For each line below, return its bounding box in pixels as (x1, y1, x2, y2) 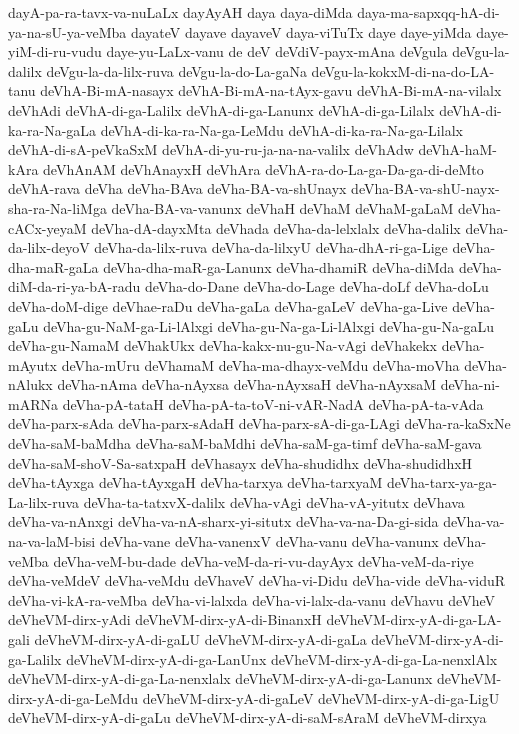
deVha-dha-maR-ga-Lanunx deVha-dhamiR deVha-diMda (103, 256, 455, 277)
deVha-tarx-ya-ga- (386, 472, 498, 493)
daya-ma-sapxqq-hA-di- (357, 2, 500, 22)
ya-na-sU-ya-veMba (8, 21, 127, 42)
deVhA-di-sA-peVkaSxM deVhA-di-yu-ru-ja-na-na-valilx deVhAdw (8, 139, 414, 160)
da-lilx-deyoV (8, 237, 90, 258)
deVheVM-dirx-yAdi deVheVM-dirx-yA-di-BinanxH (8, 609, 322, 630)
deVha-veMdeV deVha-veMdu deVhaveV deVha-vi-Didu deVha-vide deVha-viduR (8, 570, 506, 591)
